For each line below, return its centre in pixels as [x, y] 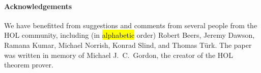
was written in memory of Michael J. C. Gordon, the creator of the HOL [119, 55]
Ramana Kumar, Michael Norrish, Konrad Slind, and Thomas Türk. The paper [128, 45]
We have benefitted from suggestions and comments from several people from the [131, 25]
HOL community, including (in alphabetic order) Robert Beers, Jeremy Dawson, [129, 35]
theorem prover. [29, 65]
